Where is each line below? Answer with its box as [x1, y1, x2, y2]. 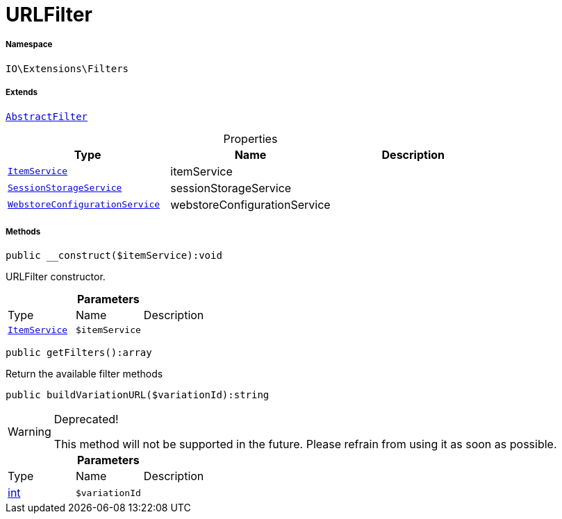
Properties [223, 131, 278, 146]
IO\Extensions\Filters [6, 62, 129, 74]
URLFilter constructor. [6, 271, 106, 283]
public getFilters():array [6, 347, 152, 359]
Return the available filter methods [6, 368, 163, 380]
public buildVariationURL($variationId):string [6, 389, 270, 401]
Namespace [6, 40, 53, 50]
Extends [6, 87, 38, 98]
